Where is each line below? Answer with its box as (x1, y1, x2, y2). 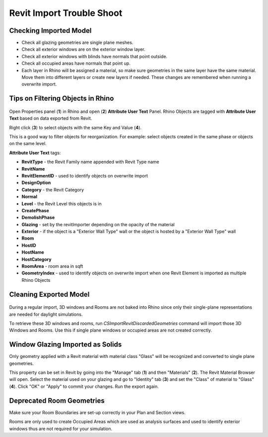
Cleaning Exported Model (9, 290, 90, 298)
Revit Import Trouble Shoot (9, 7, 123, 18)
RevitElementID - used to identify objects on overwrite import (21, 173, 148, 178)
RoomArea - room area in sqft (21, 263, 83, 269)
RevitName (21, 166, 45, 172)
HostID (21, 242, 37, 248)
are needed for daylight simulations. (9, 311, 83, 317)
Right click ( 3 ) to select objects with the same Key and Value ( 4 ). (9, 124, 141, 130)
